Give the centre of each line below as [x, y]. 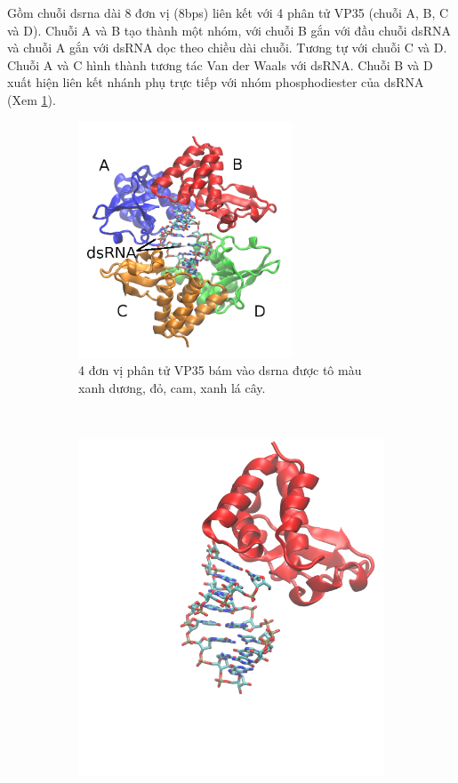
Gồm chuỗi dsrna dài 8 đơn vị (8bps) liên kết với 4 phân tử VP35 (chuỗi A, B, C [228, 12]
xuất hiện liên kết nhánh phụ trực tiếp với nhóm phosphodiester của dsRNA [216, 82]
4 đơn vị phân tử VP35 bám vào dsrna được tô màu [220, 370]
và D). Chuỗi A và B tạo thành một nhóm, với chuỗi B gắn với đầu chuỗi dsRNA [229, 30]
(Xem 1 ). [32, 99]
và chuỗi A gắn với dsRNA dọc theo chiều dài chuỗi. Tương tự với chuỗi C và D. [227, 48]
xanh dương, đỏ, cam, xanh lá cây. [172, 387]
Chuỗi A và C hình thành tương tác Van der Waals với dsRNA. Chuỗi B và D [220, 64]
